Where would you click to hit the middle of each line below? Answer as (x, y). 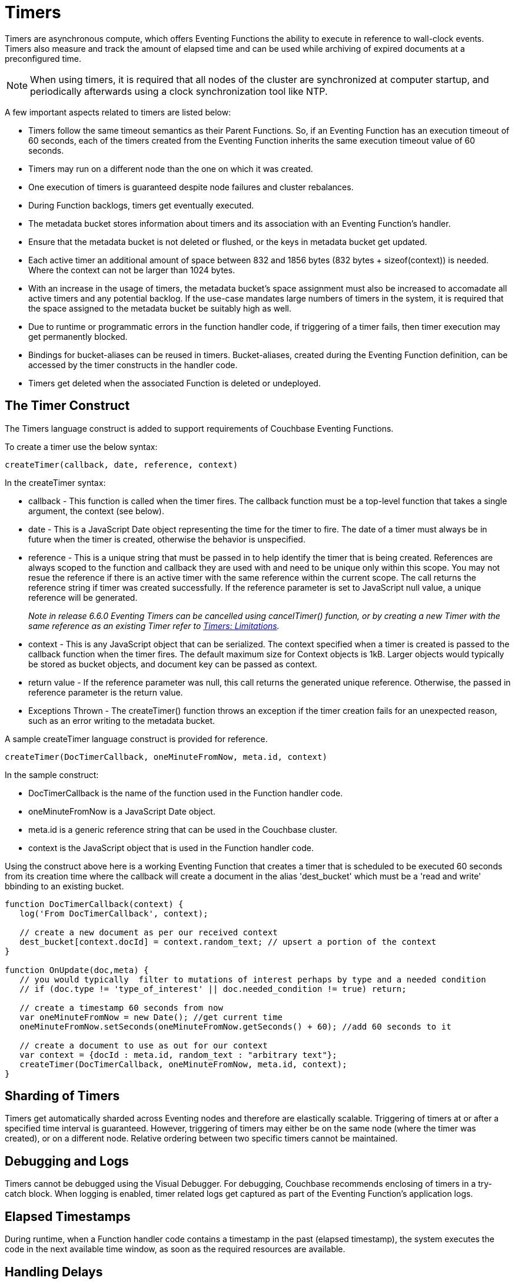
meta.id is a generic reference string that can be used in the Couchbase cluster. (183, 829)
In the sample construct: (52, 775)
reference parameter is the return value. (106, 692)
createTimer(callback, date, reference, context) (122, 464)
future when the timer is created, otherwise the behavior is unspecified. (167, 539)
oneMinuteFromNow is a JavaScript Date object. (122, 811)
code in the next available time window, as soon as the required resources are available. (175, 1249)
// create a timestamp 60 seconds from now (121, 1007)
